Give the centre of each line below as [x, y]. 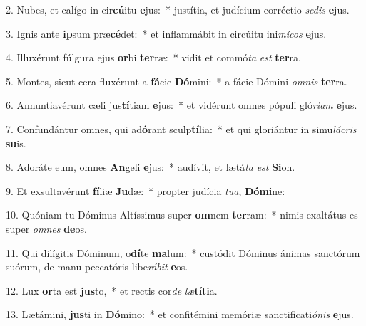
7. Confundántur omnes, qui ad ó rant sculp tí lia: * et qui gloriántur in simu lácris [181, 128]
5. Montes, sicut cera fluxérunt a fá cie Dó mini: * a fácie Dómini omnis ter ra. [177, 81]
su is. [16, 143]
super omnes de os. [46, 228]
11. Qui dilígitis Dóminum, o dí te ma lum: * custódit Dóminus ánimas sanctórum [183, 252]
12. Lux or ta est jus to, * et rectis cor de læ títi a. [112, 290]
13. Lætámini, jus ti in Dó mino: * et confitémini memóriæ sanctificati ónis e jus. [180, 314]
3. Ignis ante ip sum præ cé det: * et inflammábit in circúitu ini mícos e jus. [166, 33]
